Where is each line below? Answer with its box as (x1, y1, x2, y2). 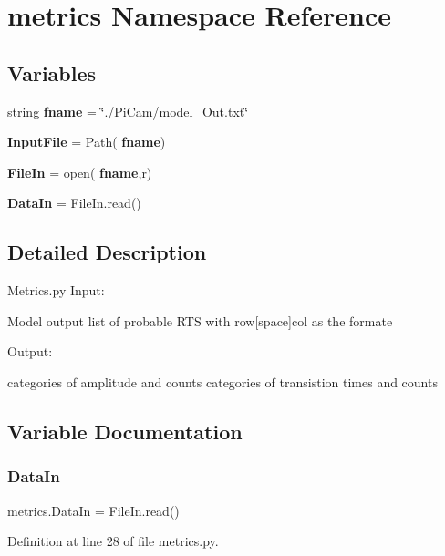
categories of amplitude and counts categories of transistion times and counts (7, 372, 438, 391)
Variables (7, 58, 97, 87)
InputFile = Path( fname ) (7, 132, 166, 151)
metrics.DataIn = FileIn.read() (7, 500, 180, 520)
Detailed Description (7, 238, 207, 266)
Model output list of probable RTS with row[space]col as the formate (7, 311, 393, 330)
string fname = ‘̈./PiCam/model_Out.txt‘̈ (7, 101, 249, 120)
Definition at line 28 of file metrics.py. (7, 531, 219, 551)
